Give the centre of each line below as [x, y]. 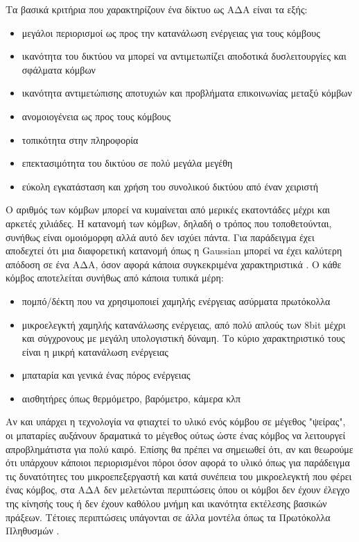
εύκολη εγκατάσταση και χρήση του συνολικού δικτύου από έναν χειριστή [170, 186]
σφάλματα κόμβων [59, 69]
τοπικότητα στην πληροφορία [80, 139]
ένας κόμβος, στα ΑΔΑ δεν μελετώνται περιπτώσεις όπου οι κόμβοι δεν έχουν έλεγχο [178, 490]
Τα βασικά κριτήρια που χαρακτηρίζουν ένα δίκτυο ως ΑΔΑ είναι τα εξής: [157, 9]
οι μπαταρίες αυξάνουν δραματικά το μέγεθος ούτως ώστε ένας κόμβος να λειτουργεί [176, 435]
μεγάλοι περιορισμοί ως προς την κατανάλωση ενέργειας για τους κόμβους [171, 32]
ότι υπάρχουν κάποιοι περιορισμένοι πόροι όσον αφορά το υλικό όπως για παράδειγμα [178, 462]
